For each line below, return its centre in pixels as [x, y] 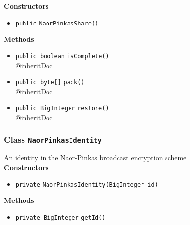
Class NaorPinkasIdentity [53, 139]
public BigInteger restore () [62, 109]
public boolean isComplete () [62, 56]
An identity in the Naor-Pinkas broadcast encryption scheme [95, 158]
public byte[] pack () [50, 83]
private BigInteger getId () [60, 217]
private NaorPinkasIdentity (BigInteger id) [87, 185]
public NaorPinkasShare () [57, 23]
